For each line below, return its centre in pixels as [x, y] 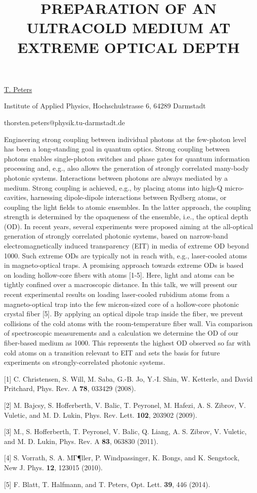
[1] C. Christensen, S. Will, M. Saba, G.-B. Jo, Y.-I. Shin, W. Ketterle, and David [128, 378]
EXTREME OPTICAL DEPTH [128, 47]
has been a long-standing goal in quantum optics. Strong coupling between [117, 149]
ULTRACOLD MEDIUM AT [128, 27]
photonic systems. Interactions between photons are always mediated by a [116, 177]
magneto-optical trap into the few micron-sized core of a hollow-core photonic [122, 304]
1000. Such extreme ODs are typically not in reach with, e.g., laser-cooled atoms [126, 255]
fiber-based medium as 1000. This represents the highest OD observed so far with [127, 343]
